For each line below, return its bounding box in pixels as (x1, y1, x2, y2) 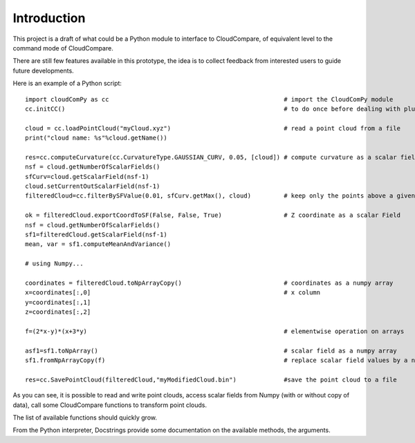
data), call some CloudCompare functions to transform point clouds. (12, 401, 207, 409)
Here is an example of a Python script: (12, 79, 122, 88)
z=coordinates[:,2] (25, 308, 91, 316)
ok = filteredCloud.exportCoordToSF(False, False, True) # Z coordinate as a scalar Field (25, 211, 401, 219)
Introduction (12, 10, 86, 26)
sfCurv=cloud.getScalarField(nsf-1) (25, 173, 149, 180)
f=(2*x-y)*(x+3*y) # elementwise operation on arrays (25, 327, 405, 335)
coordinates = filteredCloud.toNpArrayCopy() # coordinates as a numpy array (25, 279, 394, 287)
